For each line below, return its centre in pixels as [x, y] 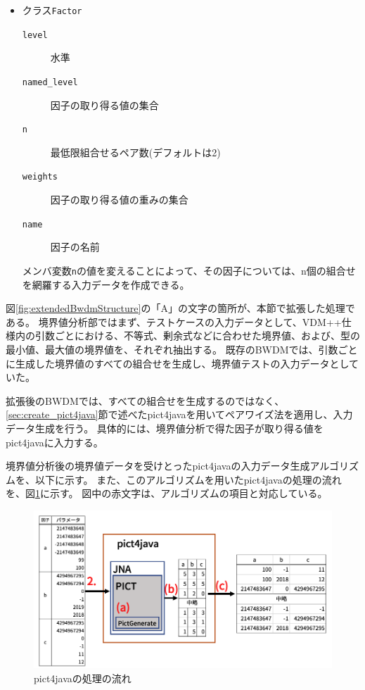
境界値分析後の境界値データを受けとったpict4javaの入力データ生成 [158, 466]
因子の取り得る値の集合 [104, 105]
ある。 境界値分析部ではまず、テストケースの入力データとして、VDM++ [174, 321]
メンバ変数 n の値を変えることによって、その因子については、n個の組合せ [189, 270]
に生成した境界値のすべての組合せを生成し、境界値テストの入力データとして [182, 363]
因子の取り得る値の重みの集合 [119, 200]
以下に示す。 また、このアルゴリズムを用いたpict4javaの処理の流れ [188, 479]
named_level [50, 82]
